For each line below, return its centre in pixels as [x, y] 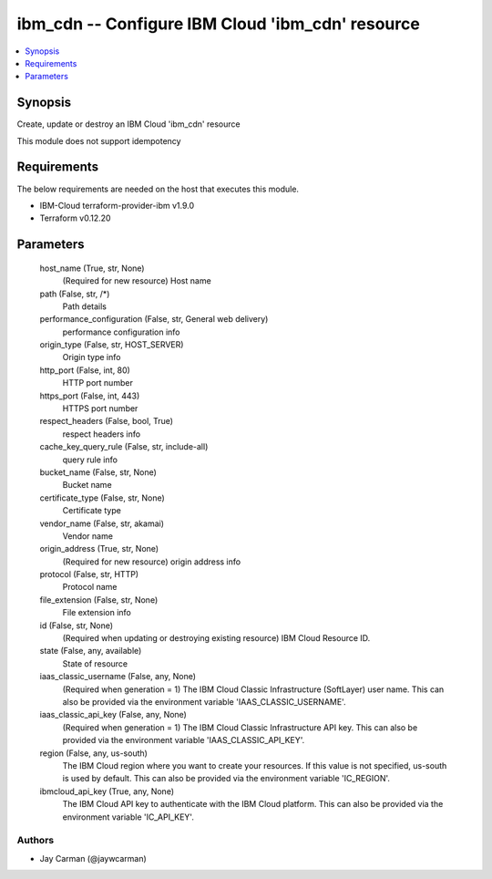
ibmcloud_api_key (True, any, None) [107, 791]
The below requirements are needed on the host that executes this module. [158, 189]
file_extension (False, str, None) [99, 600]
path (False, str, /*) [75, 294]
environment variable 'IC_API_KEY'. [128, 817]
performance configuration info [122, 332]
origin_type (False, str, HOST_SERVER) [112, 345]
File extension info [97, 613]
